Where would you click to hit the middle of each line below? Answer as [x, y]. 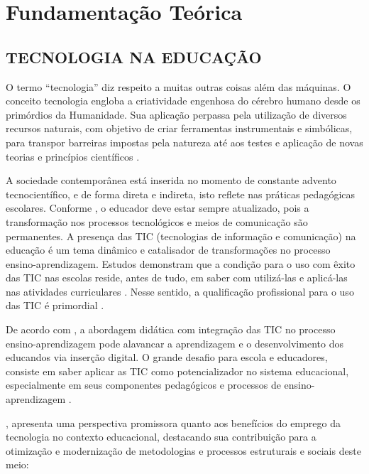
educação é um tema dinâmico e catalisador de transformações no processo [168, 250]
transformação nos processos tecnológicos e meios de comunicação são [157, 221]
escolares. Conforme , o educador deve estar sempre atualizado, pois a [158, 208]
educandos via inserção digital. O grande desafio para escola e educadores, [167, 357]
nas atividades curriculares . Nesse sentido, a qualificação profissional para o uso [180, 291]
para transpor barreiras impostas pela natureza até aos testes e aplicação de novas [184, 142]
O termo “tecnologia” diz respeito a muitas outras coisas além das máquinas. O [178, 86]
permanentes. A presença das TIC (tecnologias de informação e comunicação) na [181, 236]
